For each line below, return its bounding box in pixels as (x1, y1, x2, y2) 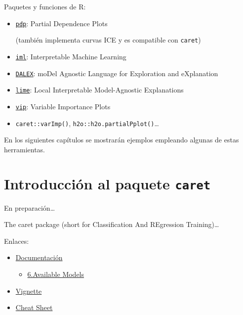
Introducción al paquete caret (4, 173, 211, 193)
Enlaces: (4, 235, 29, 246)
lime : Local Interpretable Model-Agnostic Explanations (15, 85, 184, 95)
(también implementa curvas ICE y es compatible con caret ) (15, 35, 201, 45)
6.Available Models (27, 269, 84, 279)
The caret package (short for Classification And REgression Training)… (4, 219, 219, 229)
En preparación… (4, 202, 55, 213)
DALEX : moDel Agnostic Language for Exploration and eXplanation (15, 68, 218, 78)
